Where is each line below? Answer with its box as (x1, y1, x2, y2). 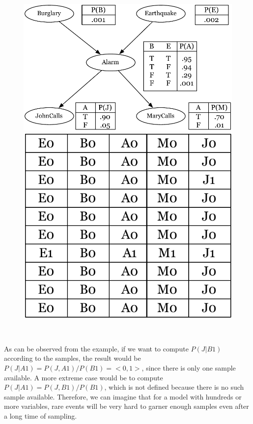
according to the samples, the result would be (4, 353, 141, 363)
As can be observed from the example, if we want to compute (4, 343, 189, 353)
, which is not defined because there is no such (104, 382, 244, 392)
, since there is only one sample (141, 362, 236, 373)
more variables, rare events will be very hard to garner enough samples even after (4, 401, 249, 411)
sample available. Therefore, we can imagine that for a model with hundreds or (4, 391, 242, 401)
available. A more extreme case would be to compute (4, 372, 163, 382)
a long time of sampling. (4, 410, 77, 421)
